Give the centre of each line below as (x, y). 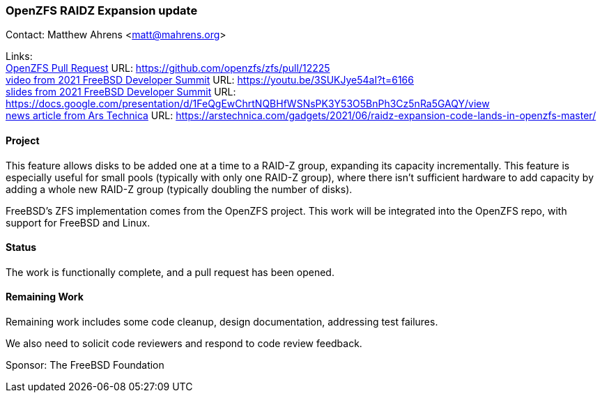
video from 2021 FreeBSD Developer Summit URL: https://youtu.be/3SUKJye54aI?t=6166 (210, 80)
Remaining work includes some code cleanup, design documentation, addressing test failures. (222, 322)
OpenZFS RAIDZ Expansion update (102, 10)
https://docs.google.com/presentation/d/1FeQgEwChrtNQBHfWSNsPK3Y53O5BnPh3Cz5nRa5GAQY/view (248, 104)
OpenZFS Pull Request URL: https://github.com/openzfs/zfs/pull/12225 (168, 68)
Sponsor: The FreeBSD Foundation (85, 365)
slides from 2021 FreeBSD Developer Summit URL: (121, 92)
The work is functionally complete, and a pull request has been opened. (170, 272)
